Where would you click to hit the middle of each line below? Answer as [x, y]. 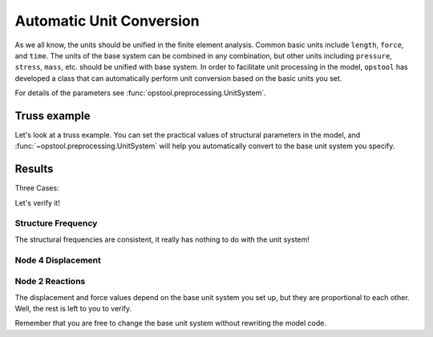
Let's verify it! [37, 203]
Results [34, 169]
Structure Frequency [56, 223]
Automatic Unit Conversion [107, 21]
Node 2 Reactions [50, 282]
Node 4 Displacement [58, 260]
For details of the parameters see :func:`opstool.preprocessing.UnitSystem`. [140, 93]
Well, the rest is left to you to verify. [73, 308]
